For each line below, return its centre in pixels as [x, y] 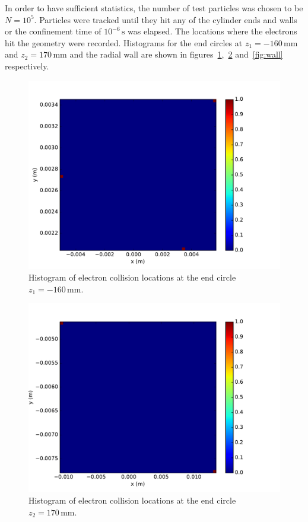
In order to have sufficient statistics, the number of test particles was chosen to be [154, 8]
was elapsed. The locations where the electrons [212, 31]
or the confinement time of [53, 31]
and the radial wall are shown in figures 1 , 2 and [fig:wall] [176, 54]
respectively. [27, 66]
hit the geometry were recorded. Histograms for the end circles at [124, 42]
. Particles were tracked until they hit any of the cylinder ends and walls [166, 19]
